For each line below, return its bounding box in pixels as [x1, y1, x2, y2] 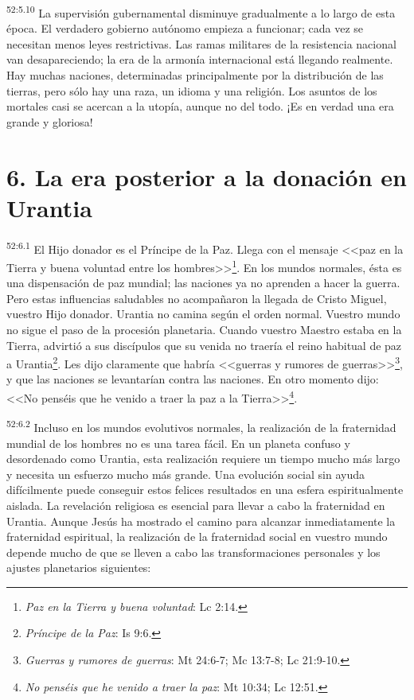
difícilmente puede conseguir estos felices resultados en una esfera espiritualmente [6, 481, 404, 498]
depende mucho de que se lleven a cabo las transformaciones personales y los [6, 543, 381, 560]
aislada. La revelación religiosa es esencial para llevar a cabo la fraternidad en [6, 496, 385, 513]
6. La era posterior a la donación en [6, 160, 407, 192]
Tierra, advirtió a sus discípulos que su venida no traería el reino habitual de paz [6, 336, 402, 353]
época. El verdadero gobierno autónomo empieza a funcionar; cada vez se [6, 20, 364, 37]
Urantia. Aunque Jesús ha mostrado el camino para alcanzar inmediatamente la [6, 512, 396, 529]
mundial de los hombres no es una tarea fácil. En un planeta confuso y [6, 434, 350, 451]
